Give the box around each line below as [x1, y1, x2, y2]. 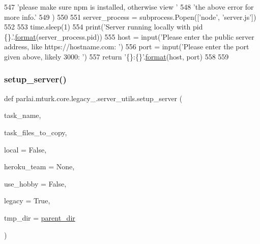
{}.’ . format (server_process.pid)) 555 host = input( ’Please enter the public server [4, 31, 254, 42]
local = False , [4, 144, 47, 155]
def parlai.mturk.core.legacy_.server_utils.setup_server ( [4, 93, 183, 103]
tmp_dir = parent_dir [4, 212, 75, 223]
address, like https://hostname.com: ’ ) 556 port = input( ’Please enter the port [4, 41, 249, 52]
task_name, [4, 110, 41, 120]
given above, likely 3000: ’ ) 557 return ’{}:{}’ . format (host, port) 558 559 [4, 51, 229, 62]
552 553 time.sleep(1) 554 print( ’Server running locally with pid [4, 21, 203, 32]
